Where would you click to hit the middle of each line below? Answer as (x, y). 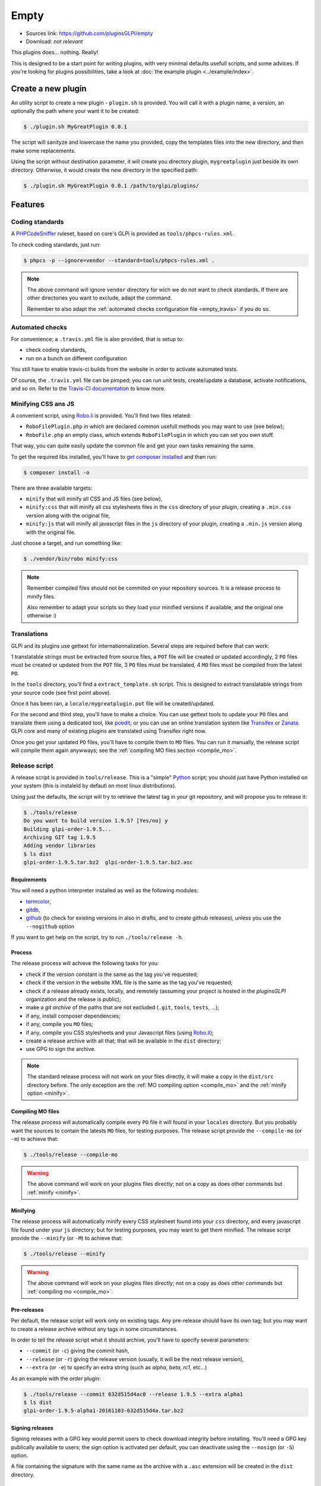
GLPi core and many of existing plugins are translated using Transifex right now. (109, 731)
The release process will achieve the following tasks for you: (85, 964)
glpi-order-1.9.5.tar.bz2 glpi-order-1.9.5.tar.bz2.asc (108, 862)
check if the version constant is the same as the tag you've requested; (112, 974)
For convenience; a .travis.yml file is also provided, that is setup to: (97, 339)
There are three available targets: (51, 488)
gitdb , (33, 909)
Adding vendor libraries (60, 846)
